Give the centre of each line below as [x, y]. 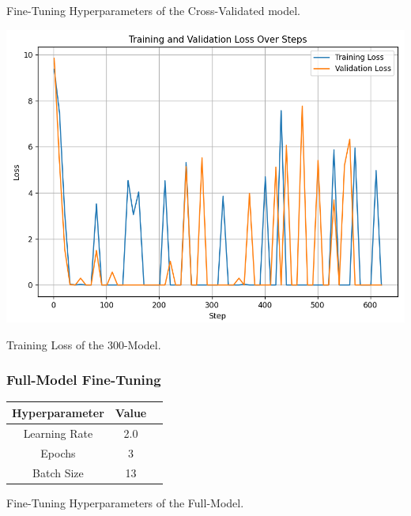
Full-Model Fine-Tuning [84, 380]
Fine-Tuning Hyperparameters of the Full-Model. [125, 502]
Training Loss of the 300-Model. [84, 344]
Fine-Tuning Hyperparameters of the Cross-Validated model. [153, 10]
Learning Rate [58, 433]
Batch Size [58, 472]
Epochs [58, 452]
